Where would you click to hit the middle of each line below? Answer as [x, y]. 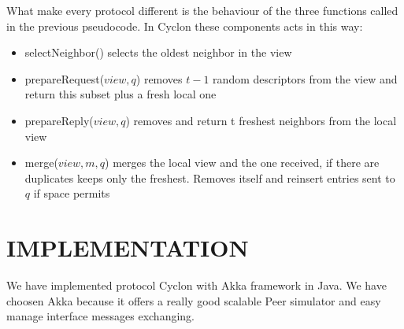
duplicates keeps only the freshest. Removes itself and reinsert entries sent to [210, 177]
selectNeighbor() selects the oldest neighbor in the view [158, 52]
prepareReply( [59, 120]
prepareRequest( [65, 78]
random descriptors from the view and [305, 78]
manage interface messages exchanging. [101, 316]
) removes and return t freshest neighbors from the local [261, 120]
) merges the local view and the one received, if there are [242, 163]
